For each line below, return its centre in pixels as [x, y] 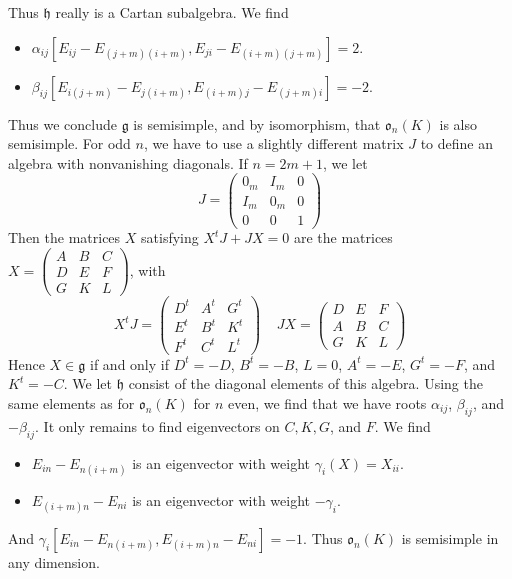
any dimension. [54, 562]
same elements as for [71, 403]
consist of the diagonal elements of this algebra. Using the [305, 383]
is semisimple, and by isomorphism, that [257, 123]
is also [458, 123]
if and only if [129, 363]
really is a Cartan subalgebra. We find [172, 12]
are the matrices [343, 237]
